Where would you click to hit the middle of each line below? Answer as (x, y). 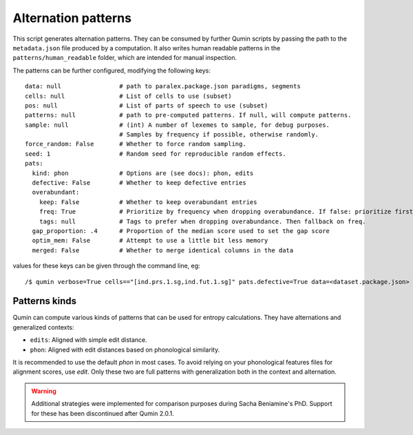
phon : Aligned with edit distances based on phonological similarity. (125, 350)
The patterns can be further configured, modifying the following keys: (112, 70)
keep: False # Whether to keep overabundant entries (148, 202)
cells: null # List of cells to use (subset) (128, 96)
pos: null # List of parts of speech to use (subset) (147, 105)
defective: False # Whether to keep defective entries (139, 183)
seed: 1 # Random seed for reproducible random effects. (156, 154)
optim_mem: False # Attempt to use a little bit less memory (150, 241)
